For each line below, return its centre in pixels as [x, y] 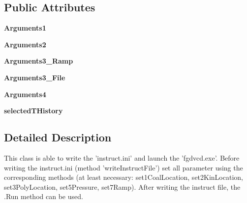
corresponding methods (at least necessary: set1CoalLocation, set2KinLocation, [123, 177]
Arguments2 [25, 44]
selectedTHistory [33, 111]
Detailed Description [58, 137]
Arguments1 [25, 28]
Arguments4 [25, 94]
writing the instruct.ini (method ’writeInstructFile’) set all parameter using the [123, 167]
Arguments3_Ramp [39, 61]
